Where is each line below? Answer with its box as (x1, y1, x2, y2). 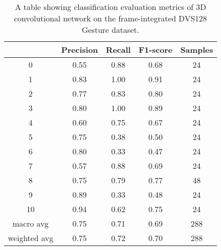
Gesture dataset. (82, 24, 139, 35)
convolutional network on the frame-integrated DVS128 (14, 12, 207, 24)
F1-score (138, 44, 173, 55)
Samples (180, 44, 214, 55)
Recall (106, 44, 131, 55)
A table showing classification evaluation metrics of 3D (14, 1, 207, 12)
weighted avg (8, 232, 53, 244)
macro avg (12, 218, 49, 229)
